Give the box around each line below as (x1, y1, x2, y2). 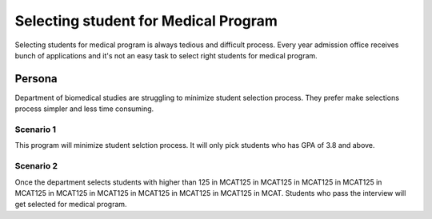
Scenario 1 (14, 124, 56, 135)
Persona (14, 72, 58, 86)
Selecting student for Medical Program (14, 12, 278, 30)
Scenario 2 (14, 161, 58, 172)
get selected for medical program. (14, 200, 127, 209)
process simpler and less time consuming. (14, 104, 154, 113)
